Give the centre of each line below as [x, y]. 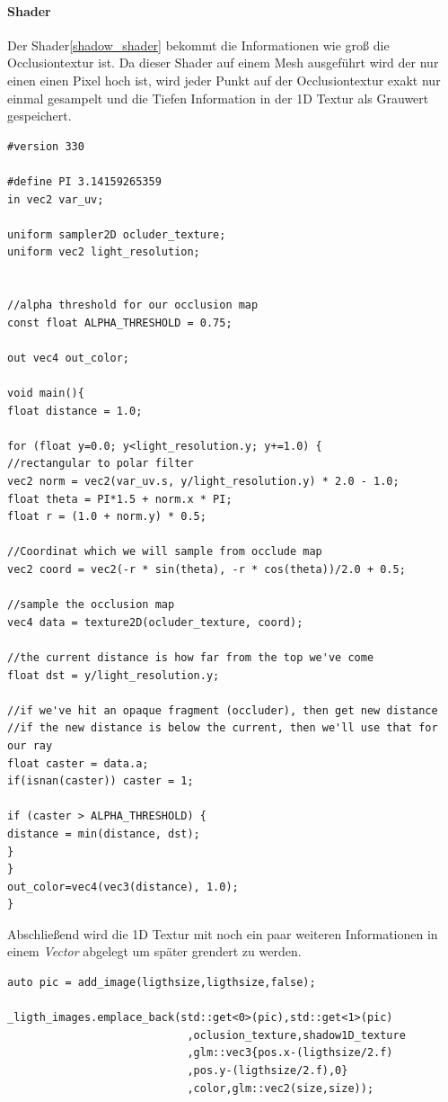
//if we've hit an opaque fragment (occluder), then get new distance [223, 710]
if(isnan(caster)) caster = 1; [101, 781]
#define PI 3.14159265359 [84, 181]
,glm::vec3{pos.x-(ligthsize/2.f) [290, 1053]
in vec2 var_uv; [56, 199]
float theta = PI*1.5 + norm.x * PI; [120, 499]
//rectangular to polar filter [101, 464]
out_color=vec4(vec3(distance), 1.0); [123, 887]
